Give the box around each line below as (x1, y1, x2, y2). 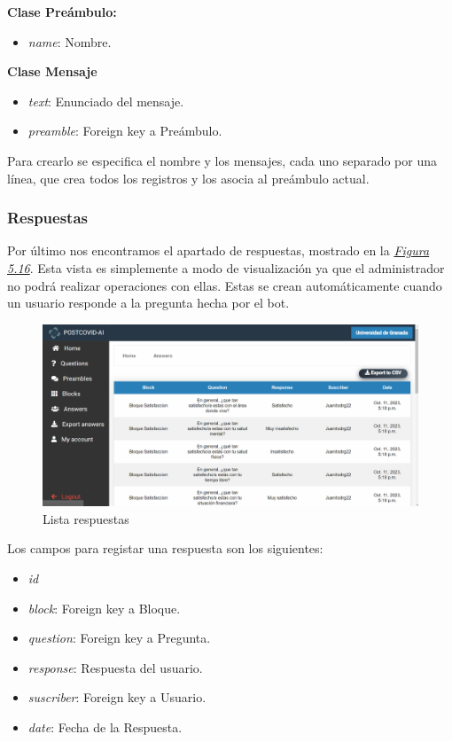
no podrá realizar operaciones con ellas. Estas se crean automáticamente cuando (7, 276, 442, 294)
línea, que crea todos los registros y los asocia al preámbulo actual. (7, 168, 370, 187)
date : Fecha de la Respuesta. (27, 717, 183, 736)
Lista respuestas (43, 509, 129, 527)
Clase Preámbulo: (7, 3, 117, 20)
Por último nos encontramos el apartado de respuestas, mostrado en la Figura (7, 241, 430, 260)
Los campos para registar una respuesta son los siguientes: (7, 539, 323, 558)
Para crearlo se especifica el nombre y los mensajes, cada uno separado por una (7, 151, 438, 169)
